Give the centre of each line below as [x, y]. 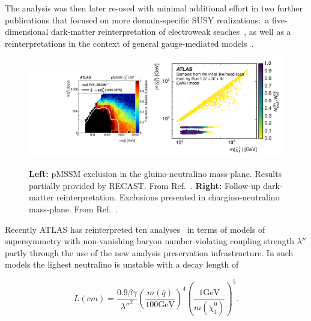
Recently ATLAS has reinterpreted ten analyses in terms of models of [135, 229]
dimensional [27, 31]
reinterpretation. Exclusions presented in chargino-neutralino [168, 197]
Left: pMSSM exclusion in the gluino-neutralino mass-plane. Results [155, 174]
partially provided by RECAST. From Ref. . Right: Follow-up [145, 185]
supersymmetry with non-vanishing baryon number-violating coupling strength [150, 241]
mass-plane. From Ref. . [73, 209]
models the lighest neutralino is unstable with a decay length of [122, 264]
